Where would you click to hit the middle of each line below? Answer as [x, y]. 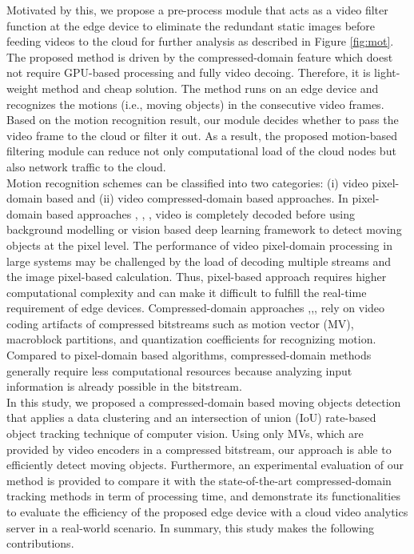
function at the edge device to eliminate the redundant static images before [191, 25]
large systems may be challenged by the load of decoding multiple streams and [199, 261]
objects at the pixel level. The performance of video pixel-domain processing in [199, 245]
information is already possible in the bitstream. [124, 386]
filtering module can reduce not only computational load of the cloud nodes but [201, 151]
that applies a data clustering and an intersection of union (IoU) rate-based [191, 418]
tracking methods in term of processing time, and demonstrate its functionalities [203, 496]
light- [387, 72]
